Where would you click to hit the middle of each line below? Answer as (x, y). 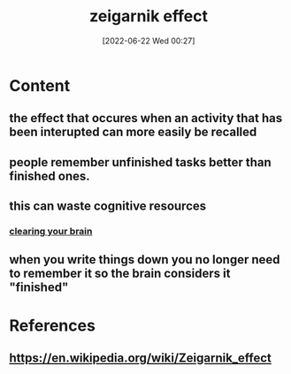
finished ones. (50, 176)
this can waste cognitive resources (108, 206)
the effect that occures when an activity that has (146, 118)
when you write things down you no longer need (145, 260)
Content (40, 85)
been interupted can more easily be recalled (133, 132)
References (52, 325)
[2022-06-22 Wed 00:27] (149, 41)
